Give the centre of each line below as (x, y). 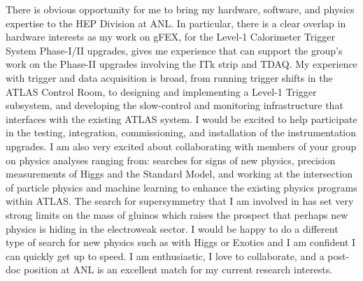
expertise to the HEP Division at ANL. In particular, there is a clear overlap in (176, 23)
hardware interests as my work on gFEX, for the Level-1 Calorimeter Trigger (170, 37)
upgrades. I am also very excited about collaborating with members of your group (181, 146)
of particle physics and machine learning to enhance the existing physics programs (181, 187)
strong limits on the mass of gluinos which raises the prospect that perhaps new (177, 214)
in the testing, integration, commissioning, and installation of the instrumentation (181, 132)
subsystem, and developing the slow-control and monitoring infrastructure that (175, 105)
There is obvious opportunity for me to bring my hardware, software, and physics (180, 9)
